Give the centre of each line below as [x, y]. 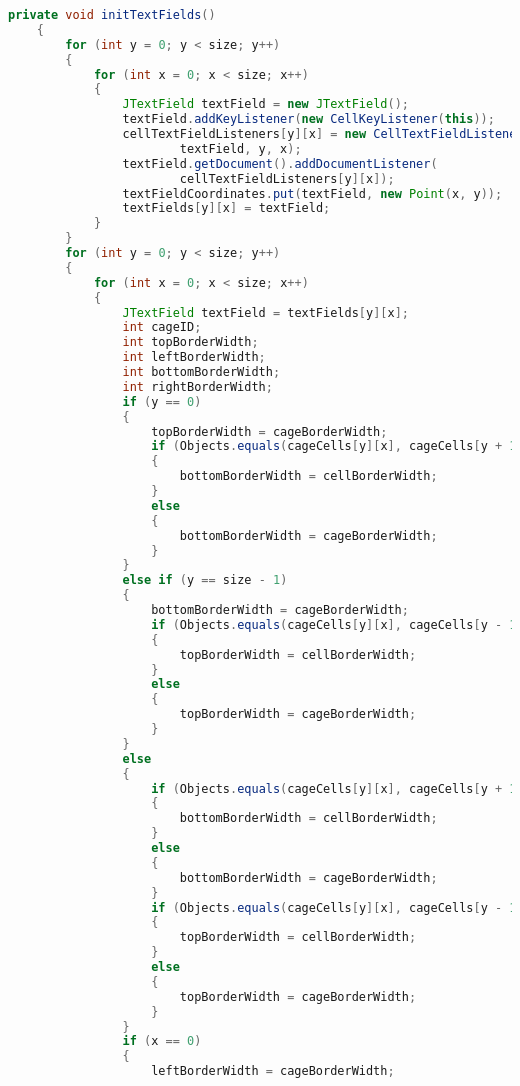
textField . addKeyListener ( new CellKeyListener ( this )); [308, 119]
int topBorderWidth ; [190, 342]
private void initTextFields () [112, 15]
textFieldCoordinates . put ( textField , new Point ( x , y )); [312, 193]
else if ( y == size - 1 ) [205, 580]
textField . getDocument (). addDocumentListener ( [280, 163]
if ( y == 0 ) [162, 401]
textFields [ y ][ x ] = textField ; [226, 208]
